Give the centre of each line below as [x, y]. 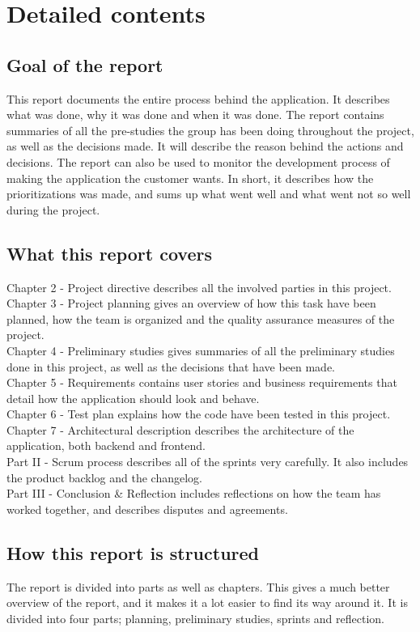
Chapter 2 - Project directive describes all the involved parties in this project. [199, 287]
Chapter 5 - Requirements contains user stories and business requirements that [202, 382]
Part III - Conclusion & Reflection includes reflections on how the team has [194, 493]
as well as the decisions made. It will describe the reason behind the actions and [205, 146]
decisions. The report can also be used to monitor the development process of [198, 161]
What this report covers [109, 253]
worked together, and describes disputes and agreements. [147, 509]
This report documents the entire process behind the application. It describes [198, 98]
